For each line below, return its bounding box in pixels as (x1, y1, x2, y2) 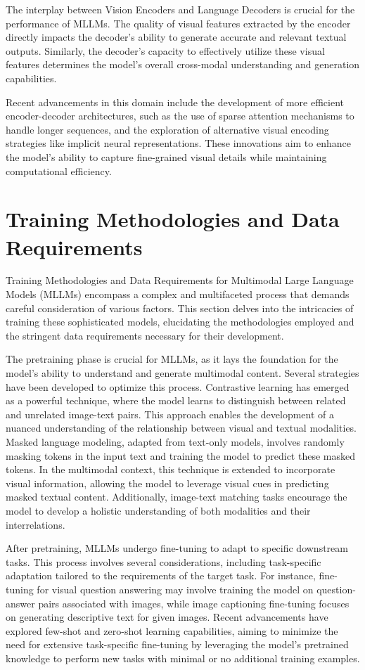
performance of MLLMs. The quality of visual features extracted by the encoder (6, 15, 351, 30)
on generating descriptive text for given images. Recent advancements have (6, 610, 328, 624)
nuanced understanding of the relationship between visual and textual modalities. (6, 420, 357, 435)
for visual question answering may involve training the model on (37, 581, 314, 596)
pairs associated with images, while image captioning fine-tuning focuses (38, 595, 350, 610)
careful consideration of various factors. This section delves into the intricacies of (6, 300, 354, 315)
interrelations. (6, 517, 65, 532)
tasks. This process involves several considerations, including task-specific (6, 554, 321, 569)
